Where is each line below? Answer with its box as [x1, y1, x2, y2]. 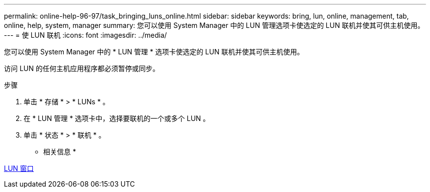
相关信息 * [43, 147, 76, 156]
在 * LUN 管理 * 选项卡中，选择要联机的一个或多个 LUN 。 [24, 114, 210, 122]
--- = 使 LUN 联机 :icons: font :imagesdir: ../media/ [4, 31, 167, 39]
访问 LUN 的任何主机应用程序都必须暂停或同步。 [4, 64, 160, 72]
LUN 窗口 [4, 164, 34, 172]
